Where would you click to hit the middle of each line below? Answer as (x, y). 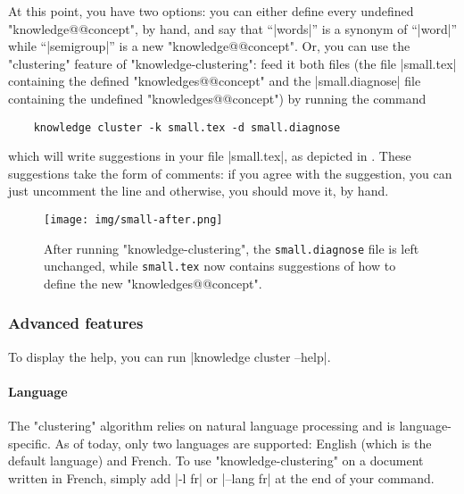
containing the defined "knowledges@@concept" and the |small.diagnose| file (215, 81)
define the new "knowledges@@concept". (153, 283)
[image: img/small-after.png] (133, 220)
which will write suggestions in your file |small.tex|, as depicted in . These (210, 156)
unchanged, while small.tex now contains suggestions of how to (220, 266)
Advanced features (76, 323)
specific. (29, 443)
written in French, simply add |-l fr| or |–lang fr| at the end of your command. (221, 477)
